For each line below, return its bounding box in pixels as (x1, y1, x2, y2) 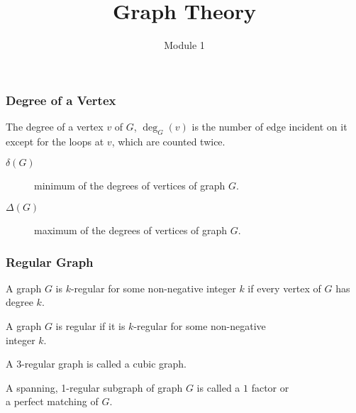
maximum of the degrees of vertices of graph (34, 223, 228, 237)
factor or (251, 380, 289, 395)
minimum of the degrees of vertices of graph (34, 178, 226, 193)
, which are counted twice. (111, 133, 226, 148)
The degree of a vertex (6, 119, 104, 134)
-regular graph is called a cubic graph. (21, 356, 187, 371)
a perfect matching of (6, 394, 99, 409)
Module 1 (164, 38, 205, 53)
